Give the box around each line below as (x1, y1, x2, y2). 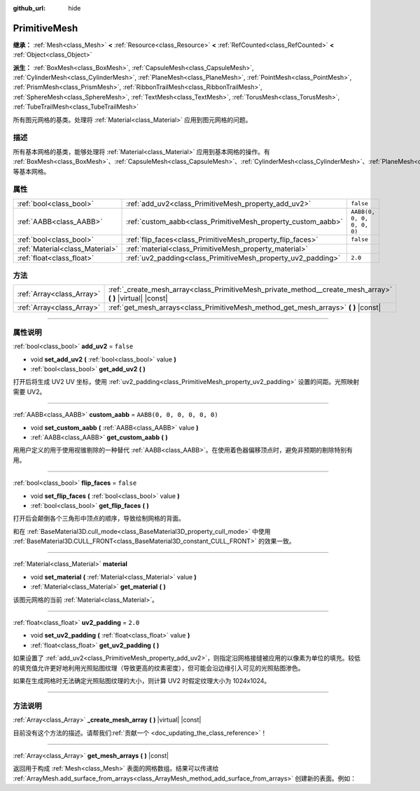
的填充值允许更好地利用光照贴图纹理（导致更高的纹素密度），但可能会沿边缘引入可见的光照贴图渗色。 (13, 663, 304, 672)
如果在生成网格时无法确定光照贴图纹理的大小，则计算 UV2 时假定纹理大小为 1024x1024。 (13, 676, 271, 685)
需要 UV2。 (13, 387, 46, 396)
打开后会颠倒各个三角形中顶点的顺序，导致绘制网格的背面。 (13, 514, 185, 523)
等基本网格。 (13, 167, 50, 175)
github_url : (13, 4, 45, 12)
